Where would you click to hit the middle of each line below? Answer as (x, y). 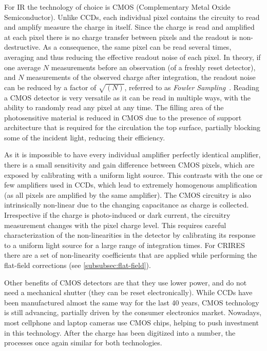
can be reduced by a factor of (50, 87)
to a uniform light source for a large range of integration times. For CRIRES (125, 245)
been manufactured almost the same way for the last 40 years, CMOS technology (132, 302)
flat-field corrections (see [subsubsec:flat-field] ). (78, 265)
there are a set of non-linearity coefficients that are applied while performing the (131, 255)
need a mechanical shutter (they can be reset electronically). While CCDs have (128, 292)
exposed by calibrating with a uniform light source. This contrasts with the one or (133, 174)
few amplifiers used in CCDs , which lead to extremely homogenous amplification (131, 185)
